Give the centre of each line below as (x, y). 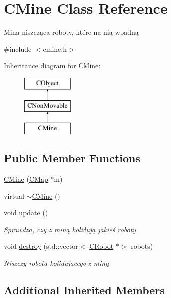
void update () (26, 213)
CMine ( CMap (26, 179)
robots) (142, 246)
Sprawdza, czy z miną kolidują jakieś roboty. (71, 229)
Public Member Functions (72, 158)
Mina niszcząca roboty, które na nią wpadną (71, 32)
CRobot (102, 246)
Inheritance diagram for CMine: (52, 66)
